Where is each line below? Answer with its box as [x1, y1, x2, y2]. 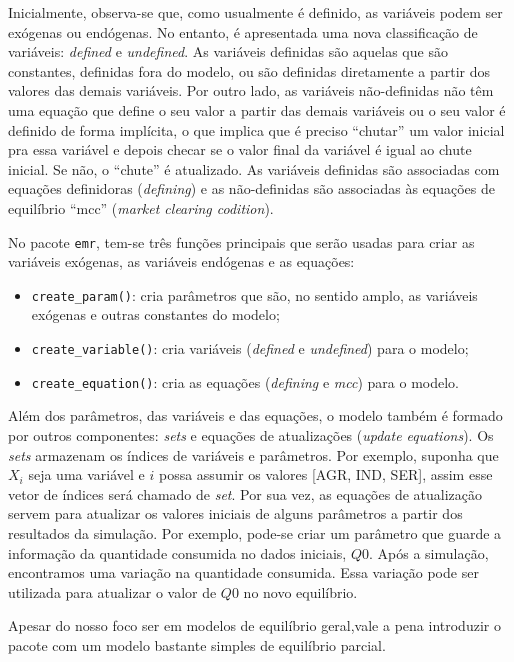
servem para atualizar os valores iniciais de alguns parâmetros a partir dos [8, 503, 463, 524]
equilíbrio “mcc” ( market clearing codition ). [8, 197, 274, 218]
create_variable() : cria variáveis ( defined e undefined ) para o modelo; [31, 338, 469, 359]
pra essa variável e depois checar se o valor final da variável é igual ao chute [8, 139, 472, 160]
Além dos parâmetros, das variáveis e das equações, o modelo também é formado [8, 405, 503, 426]
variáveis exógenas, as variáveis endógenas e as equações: [8, 251, 355, 272]
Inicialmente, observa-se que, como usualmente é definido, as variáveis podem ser [8, 2, 503, 22]
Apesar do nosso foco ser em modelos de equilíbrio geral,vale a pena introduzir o [8, 615, 501, 636]
